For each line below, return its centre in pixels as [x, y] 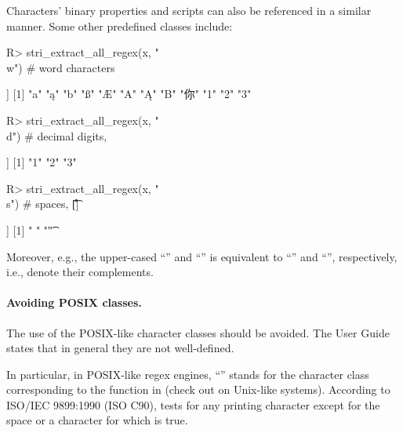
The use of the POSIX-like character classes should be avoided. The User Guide [198, 332]
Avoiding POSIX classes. [74, 302]
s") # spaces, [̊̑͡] [43, 204]
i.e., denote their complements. [80, 272]
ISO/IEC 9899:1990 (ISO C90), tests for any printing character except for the [193, 404]
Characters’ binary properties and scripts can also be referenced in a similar [189, 10]
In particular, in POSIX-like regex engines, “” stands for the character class [188, 374]
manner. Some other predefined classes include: [120, 25]
